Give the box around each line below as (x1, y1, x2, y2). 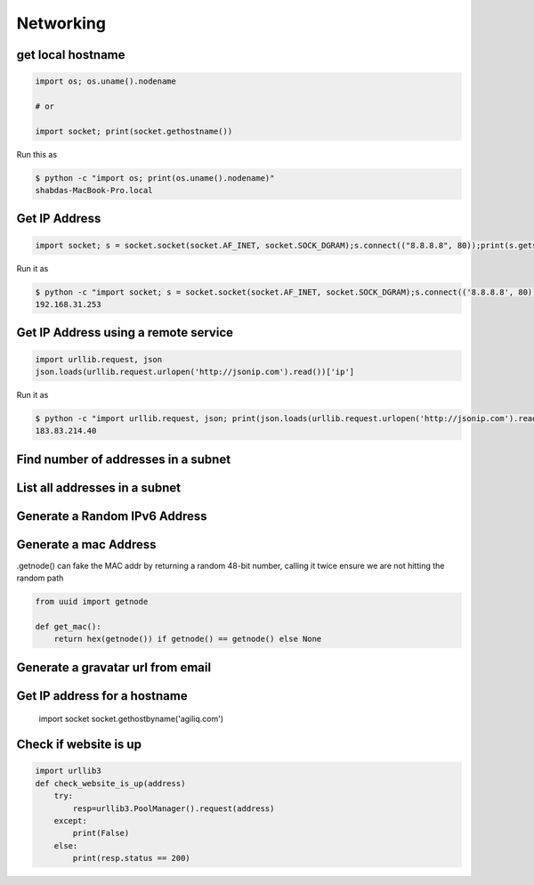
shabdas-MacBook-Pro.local (35, 185, 153, 196)
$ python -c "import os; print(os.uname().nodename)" (35, 173, 275, 183)
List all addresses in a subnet (16, 480, 182, 495)
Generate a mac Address (16, 537, 157, 552)
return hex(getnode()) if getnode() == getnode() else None (53, 634, 322, 645)
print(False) (72, 828, 130, 839)
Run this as (16, 149, 58, 159)
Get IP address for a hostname (16, 688, 188, 703)
